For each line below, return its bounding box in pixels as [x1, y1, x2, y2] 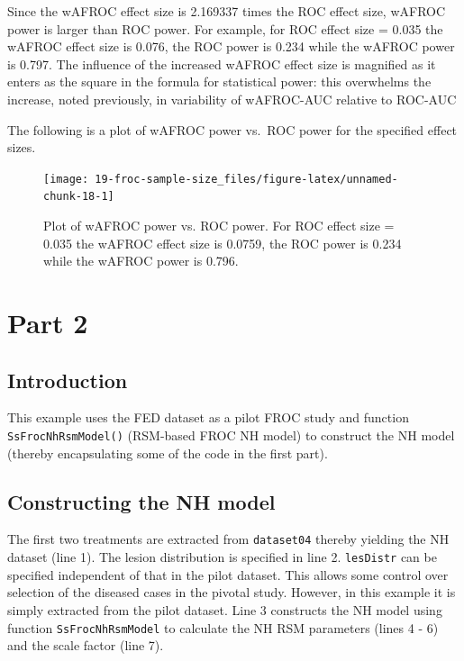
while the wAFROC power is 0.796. [43, 251, 239, 270]
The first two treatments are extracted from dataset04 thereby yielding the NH [7, 530, 450, 548]
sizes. [7, 138, 36, 157]
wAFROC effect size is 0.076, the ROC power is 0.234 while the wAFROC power [7, 37, 455, 56]
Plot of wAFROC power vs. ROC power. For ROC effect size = [43, 216, 395, 235]
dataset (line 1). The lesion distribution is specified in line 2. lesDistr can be [7, 548, 437, 566]
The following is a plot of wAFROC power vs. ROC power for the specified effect [7, 120, 458, 139]
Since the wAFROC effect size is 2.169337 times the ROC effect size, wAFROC [7, 2, 446, 20]
